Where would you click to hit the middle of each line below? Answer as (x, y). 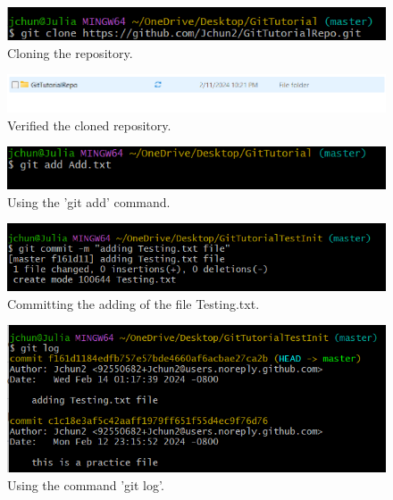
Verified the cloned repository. (89, 125)
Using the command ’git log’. (86, 484)
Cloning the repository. (70, 52)
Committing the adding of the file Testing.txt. (134, 303)
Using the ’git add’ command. (89, 201)
